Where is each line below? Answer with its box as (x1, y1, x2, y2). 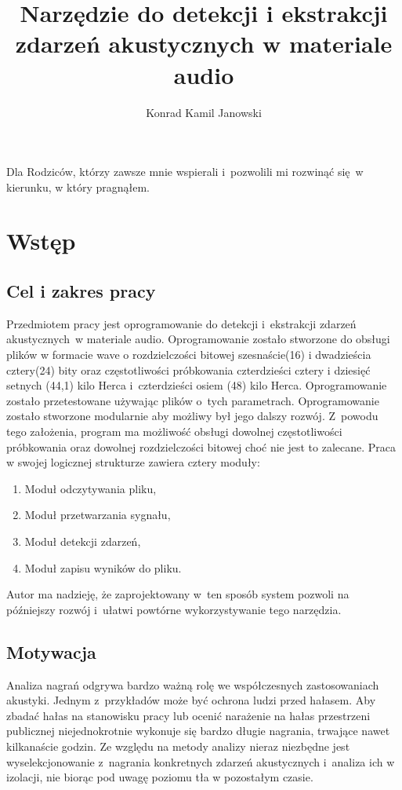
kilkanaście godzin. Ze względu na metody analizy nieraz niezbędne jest (6, 737, 350, 754)
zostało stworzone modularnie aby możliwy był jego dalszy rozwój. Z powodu (6, 408, 378, 424)
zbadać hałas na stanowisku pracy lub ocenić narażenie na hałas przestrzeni (6, 707, 371, 723)
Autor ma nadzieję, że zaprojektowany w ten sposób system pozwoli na (6, 586, 349, 602)
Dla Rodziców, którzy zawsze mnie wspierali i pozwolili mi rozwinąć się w (6, 163, 364, 180)
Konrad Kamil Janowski (146, 104, 262, 120)
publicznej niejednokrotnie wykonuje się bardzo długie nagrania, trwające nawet (6, 722, 390, 739)
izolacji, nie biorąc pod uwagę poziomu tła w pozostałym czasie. (6, 769, 313, 785)
